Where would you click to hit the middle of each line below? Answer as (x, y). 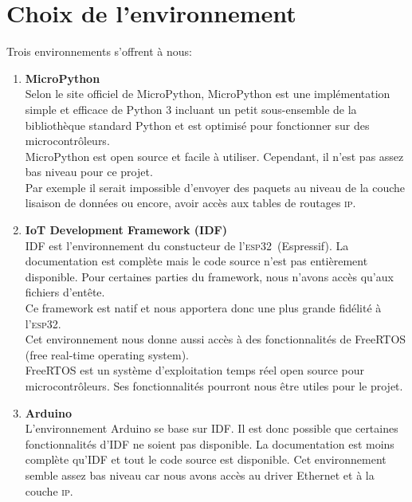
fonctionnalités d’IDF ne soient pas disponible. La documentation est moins (210, 443)
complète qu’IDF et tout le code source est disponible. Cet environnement (206, 459)
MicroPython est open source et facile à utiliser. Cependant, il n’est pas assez (214, 156)
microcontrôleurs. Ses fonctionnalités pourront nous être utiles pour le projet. (214, 386)
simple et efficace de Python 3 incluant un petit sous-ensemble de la (191, 109)
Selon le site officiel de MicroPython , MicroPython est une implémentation (208, 94)
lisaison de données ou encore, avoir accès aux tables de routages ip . (190, 203)
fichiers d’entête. (65, 292)
